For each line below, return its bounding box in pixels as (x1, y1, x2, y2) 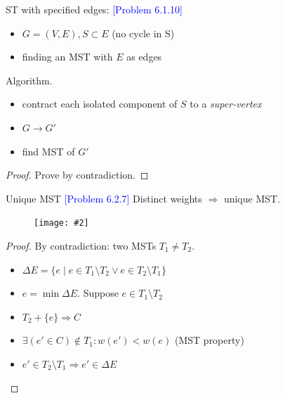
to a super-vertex (190, 96, 262, 111)
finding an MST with (22, 49, 113, 64)
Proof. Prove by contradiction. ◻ (6, 167, 149, 182)
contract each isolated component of (22, 96, 178, 111)
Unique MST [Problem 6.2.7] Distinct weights (6, 191, 202, 205)
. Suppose (77, 285, 119, 300)
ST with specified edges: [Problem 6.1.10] (6, 2, 183, 16)
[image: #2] (34, 218, 89, 229)
